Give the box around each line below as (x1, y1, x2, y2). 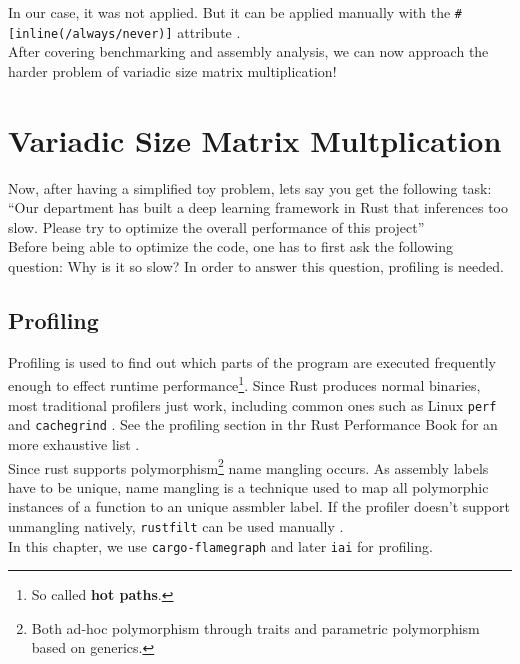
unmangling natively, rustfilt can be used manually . (8, 515, 344, 536)
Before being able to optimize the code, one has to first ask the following (8, 236, 453, 257)
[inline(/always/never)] (8, 26, 173, 41)
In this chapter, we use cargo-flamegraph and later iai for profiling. (8, 535, 433, 556)
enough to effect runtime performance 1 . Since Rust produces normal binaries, (8, 372, 481, 396)
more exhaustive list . (8, 433, 140, 454)
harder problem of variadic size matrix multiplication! (8, 60, 337, 81)
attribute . (177, 21, 241, 42)
